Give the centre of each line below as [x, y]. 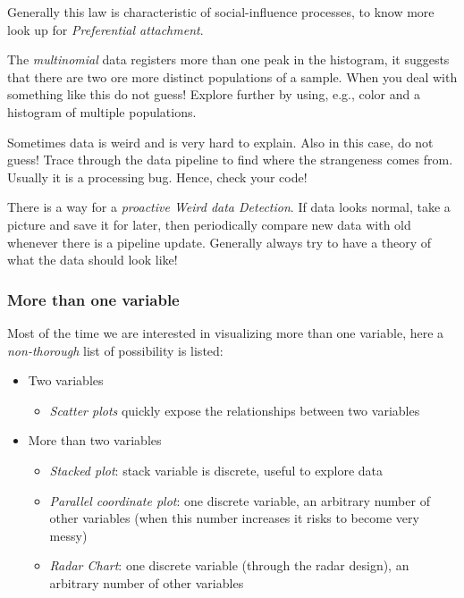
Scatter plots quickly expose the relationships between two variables [235, 410]
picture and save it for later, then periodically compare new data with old [209, 224]
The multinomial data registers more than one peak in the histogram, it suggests [228, 59]
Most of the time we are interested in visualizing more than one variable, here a [226, 332]
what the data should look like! [93, 260]
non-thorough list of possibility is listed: [115, 350]
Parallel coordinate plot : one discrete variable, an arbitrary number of [240, 500]
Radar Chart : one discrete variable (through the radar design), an [229, 565]
